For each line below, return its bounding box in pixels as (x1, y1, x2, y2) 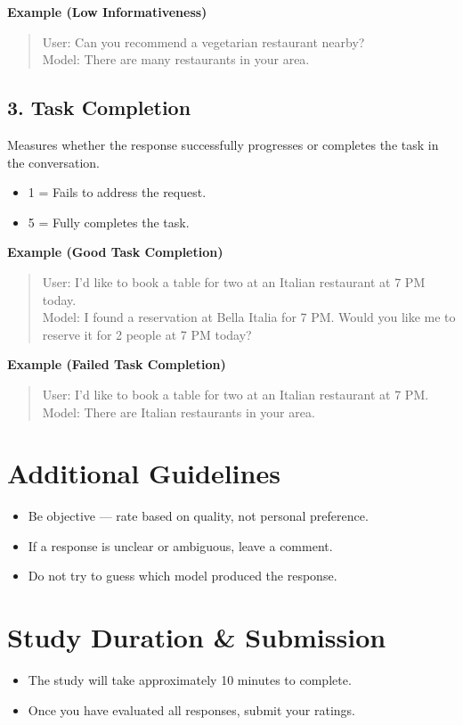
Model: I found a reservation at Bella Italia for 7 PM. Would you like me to (42, 308, 456, 326)
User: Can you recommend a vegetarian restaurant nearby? (42, 32, 365, 51)
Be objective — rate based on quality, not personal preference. (28, 507, 369, 525)
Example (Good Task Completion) (7, 243, 223, 261)
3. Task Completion (7, 94, 191, 121)
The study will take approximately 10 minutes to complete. (28, 671, 352, 689)
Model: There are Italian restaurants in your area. (42, 402, 315, 421)
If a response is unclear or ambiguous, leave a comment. (28, 536, 333, 555)
